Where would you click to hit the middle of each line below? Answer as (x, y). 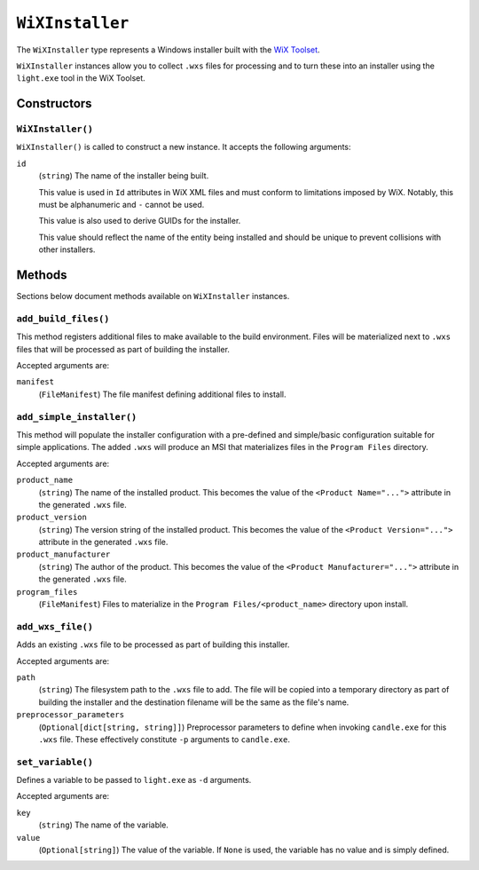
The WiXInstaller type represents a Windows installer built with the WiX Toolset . (168, 50)
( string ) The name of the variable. (103, 825)
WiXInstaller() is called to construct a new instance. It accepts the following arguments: (184, 147)
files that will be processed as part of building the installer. (123, 349)
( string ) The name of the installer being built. (124, 176)
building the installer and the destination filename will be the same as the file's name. (194, 702)
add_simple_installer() (77, 417)
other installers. (67, 249)
